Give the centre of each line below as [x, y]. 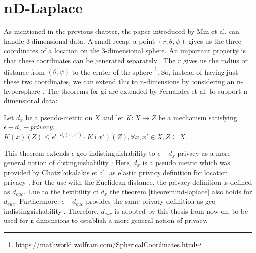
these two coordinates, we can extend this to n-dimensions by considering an [119, 81]
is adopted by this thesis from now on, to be [181, 210]
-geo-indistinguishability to [115, 153]
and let [113, 117]
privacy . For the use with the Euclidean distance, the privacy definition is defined [128, 182]
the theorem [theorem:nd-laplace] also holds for [181, 191]
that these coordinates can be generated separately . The [90, 60]
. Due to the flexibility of [61, 191]
